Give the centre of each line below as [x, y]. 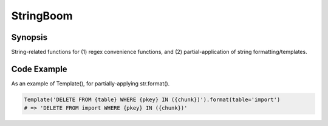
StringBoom [42, 16]
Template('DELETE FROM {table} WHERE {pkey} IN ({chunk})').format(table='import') [152, 99]
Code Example [39, 69]
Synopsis [29, 37]
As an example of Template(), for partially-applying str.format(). [91, 83]
